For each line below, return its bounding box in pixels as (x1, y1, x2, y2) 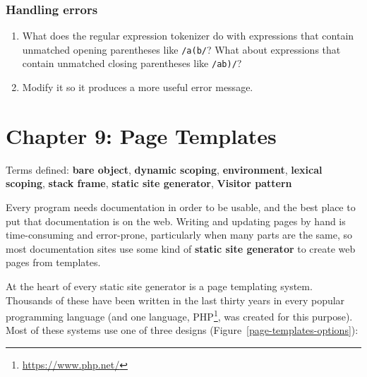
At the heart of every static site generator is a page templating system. (6, 279, 313, 293)
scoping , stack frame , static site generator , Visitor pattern (6, 176, 292, 191)
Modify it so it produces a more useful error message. (22, 80, 253, 95)
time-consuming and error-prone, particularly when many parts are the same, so (6, 227, 353, 242)
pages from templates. (6, 255, 101, 270)
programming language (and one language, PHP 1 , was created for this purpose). (6, 307, 353, 323)
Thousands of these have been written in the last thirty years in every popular (6, 292, 345, 307)
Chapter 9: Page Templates (6, 121, 277, 150)
